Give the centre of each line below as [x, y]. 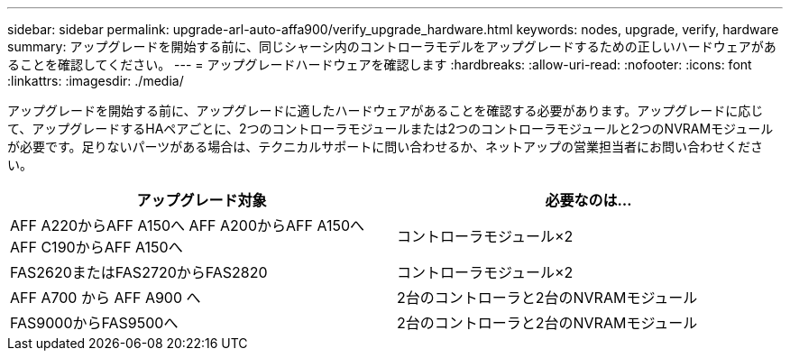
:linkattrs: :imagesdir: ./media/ [96, 81]
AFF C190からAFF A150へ [96, 247]
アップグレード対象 [202, 200]
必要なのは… [588, 200]
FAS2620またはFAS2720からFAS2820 [139, 272]
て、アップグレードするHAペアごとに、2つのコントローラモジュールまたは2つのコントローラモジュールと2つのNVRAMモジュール [390, 129]
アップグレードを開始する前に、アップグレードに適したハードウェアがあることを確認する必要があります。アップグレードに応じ [386, 110]
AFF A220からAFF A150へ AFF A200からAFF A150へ [188, 225]
